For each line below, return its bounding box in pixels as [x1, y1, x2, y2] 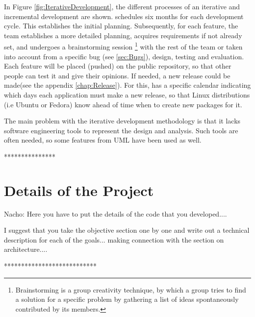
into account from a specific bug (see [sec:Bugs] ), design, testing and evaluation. [4, 51, 244, 61]
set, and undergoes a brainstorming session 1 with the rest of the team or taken [4, 40, 243, 52]
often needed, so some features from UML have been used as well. [4, 135, 202, 145]
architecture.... [4, 244, 48, 254]
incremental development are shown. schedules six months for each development [4, 11, 244, 21]
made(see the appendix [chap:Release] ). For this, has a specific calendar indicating [4, 80, 251, 90]
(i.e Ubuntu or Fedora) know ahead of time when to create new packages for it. [4, 99, 242, 109]
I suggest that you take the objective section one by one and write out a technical [4, 225, 250, 235]
